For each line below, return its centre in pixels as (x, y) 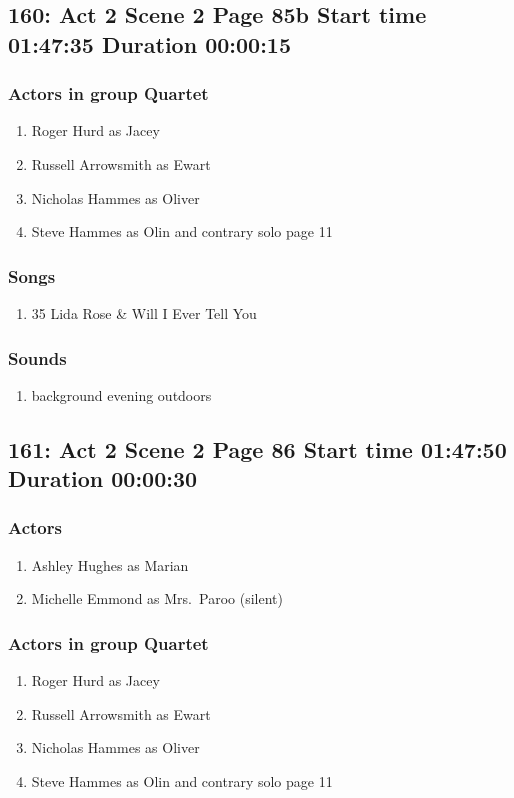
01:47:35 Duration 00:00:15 (149, 43)
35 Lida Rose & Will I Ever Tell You (144, 312)
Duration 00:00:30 (103, 478)
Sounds (37, 357)
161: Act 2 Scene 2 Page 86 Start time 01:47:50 (257, 448)
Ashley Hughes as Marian (110, 564)
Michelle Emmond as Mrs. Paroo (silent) (157, 598)
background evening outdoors (121, 394)
